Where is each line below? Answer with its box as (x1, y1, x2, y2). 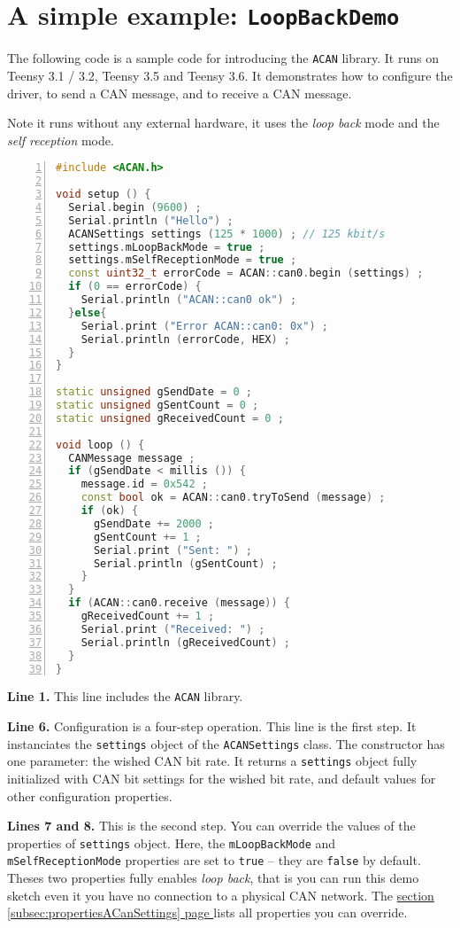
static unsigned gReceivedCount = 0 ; (56, 411, 284, 425)
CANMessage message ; (68, 451, 195, 464)
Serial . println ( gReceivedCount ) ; (80, 636, 290, 649)
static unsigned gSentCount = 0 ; (56, 399, 259, 412)
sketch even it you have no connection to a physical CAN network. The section (7, 885, 434, 904)
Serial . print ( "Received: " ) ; (80, 622, 265, 636)
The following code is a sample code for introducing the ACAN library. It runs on (7, 49, 439, 67)
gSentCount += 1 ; (93, 530, 202, 543)
